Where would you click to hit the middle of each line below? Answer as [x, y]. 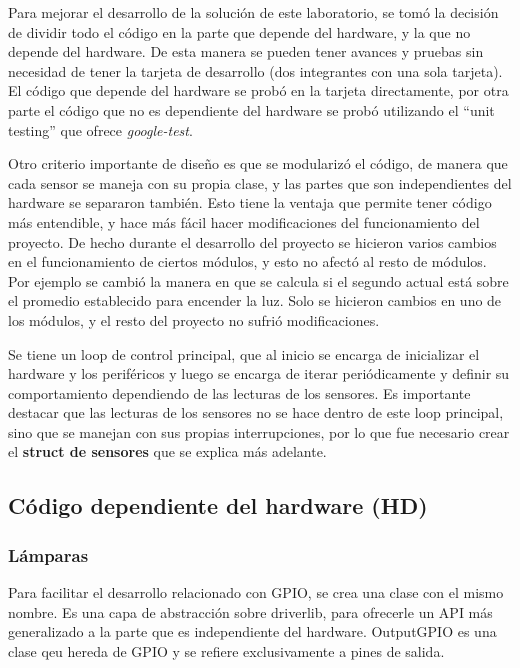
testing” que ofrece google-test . [100, 129]
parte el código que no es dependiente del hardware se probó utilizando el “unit [251, 109]
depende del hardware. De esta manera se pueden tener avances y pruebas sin [246, 51]
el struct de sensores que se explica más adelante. [167, 451]
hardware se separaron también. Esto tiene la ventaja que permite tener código [250, 202]
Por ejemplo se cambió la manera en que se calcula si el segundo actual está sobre [258, 280]
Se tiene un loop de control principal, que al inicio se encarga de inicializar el [244, 353]
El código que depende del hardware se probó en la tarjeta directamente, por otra [258, 90]
